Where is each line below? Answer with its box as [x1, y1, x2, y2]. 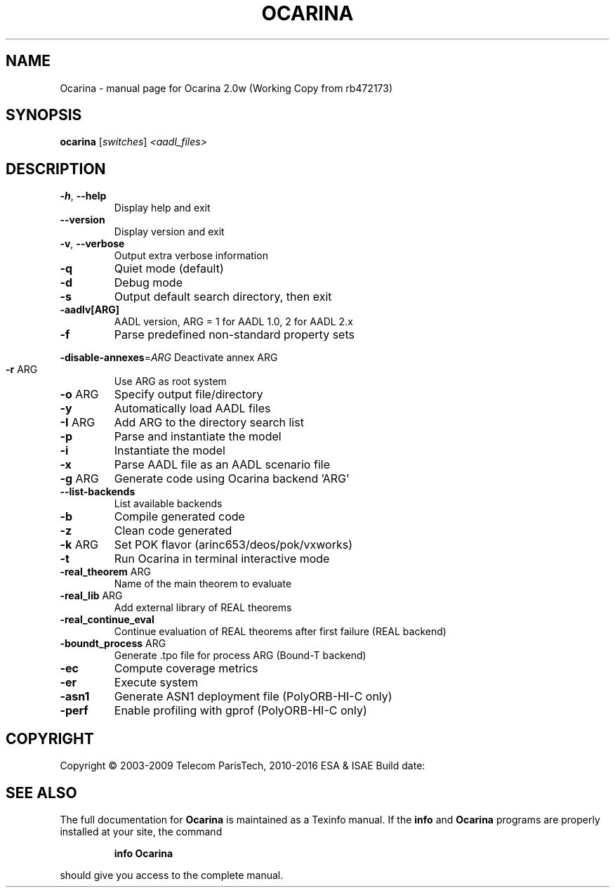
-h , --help [60, 190, 107, 202]
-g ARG [60, 471, 99, 486]
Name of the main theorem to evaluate [114, 578, 292, 590]
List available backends [114, 497, 223, 510]
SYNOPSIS [6, 106, 82, 124]
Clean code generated [114, 523, 232, 538]
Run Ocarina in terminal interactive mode [114, 552, 330, 566]
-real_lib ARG [60, 589, 123, 602]
